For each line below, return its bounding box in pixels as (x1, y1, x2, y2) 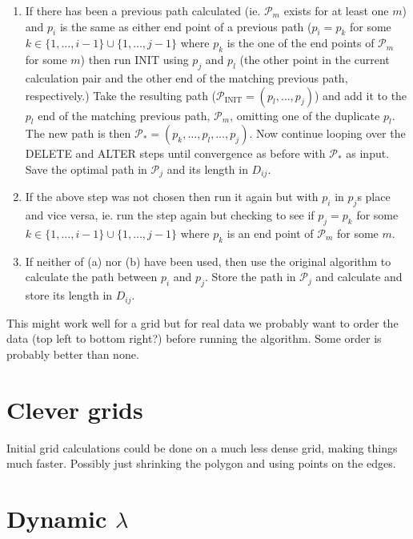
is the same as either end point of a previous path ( (59, 18, 312, 34)
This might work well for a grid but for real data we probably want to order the (6, 314, 399, 331)
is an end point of (227, 225, 314, 242)
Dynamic (6, 501, 107, 534)
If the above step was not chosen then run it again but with (25, 188, 319, 205)
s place (357, 188, 391, 205)
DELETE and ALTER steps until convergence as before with (25, 145, 326, 162)
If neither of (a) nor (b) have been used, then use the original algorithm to (25, 252, 391, 269)
